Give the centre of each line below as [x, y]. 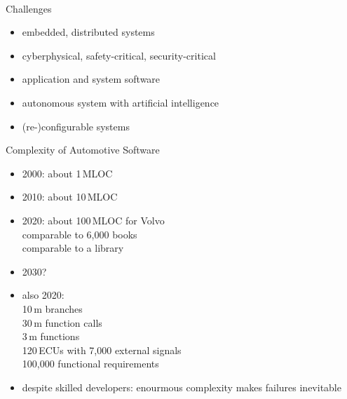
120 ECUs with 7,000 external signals [102, 350]
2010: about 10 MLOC [70, 197]
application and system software [91, 79]
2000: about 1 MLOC [67, 173]
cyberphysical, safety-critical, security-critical [119, 55]
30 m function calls [62, 322]
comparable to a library [73, 248]
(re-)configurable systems [76, 126]
